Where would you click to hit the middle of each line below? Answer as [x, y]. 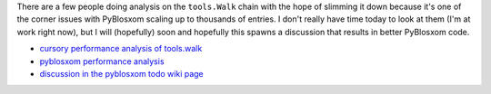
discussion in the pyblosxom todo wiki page [121, 73]
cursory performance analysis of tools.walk [121, 49]
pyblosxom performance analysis [102, 61]
